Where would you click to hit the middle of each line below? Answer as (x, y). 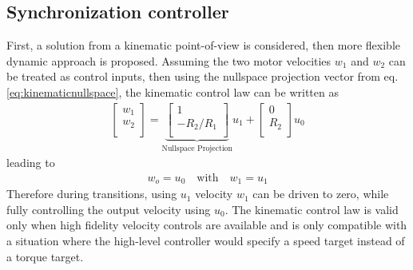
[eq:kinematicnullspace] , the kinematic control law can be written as (173, 91)
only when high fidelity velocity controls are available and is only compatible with (207, 225)
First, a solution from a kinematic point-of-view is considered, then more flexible (203, 45)
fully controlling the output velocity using (109, 209)
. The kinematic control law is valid (312, 209)
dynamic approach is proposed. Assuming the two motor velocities (169, 60)
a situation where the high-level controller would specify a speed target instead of (206, 240)
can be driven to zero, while (321, 194)
